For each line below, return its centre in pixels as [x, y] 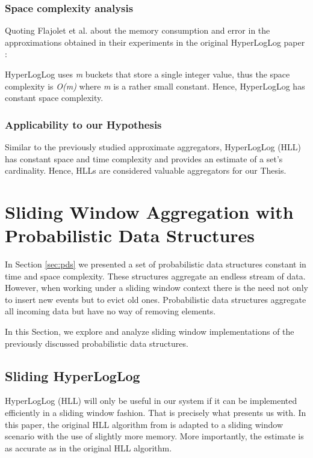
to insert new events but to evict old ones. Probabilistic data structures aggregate [156, 299]
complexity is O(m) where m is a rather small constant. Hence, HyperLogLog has [155, 86]
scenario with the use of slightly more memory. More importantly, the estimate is [154, 436]
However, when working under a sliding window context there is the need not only [156, 288]
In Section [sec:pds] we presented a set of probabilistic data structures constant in [156, 264]
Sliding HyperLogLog [73, 375]
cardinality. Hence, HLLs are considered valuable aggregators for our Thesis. [146, 170]
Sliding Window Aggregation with [149, 211]
